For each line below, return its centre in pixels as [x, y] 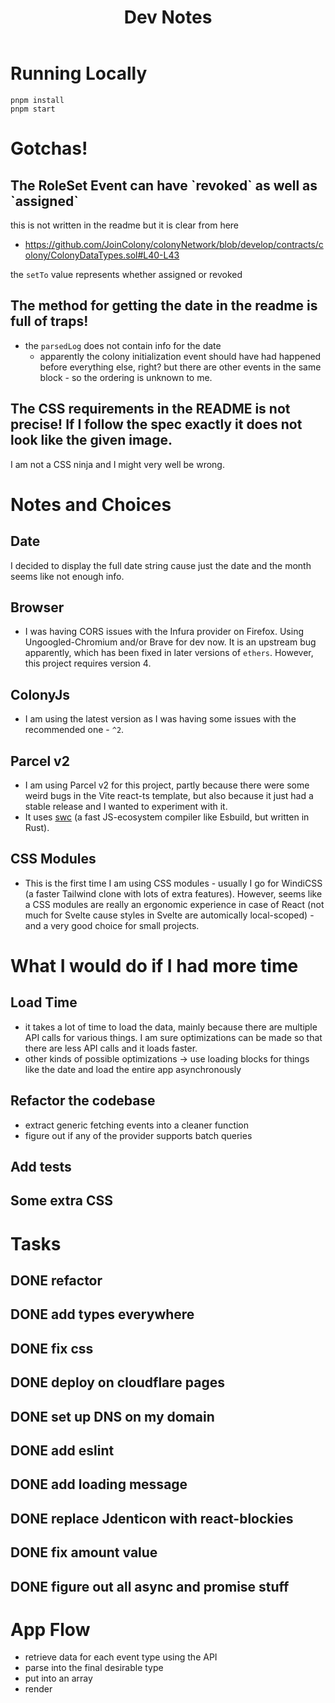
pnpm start [33, 109]
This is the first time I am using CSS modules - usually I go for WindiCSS [173, 883]
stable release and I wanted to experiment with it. [126, 806]
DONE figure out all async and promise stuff [150, 1586]
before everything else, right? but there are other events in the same [180, 367]
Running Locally [79, 73]
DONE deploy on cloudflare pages [117, 1382]
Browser [37, 607]
